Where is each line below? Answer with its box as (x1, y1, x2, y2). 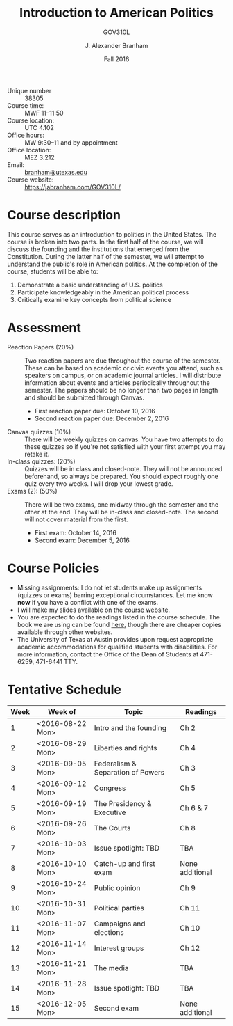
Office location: (7, 145, 51, 154)
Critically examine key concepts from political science (17, 295, 172, 303)
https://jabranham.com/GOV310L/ (24, 182, 121, 191)
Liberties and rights (94, 743, 157, 752)
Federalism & (94, 759, 137, 768)
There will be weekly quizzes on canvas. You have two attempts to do (24, 435, 224, 443)
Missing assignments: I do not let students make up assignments (17, 583, 202, 592)
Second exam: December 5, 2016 (34, 536, 130, 544)
